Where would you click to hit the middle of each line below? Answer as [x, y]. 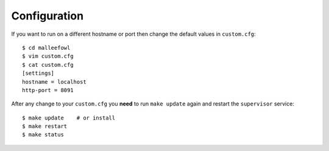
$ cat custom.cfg [48, 65]
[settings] [38, 73]
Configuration [48, 16]
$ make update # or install [69, 118]
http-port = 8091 [48, 90]
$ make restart [45, 126]
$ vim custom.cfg [48, 56]
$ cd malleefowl [46, 48]
